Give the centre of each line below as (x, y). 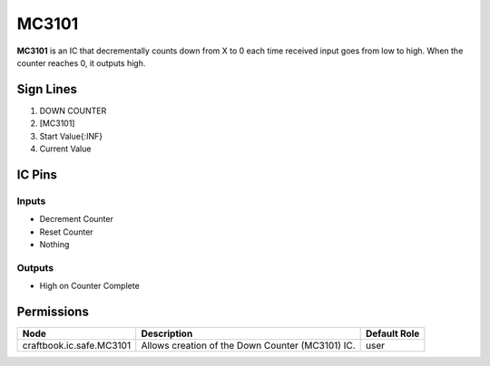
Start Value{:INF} (71, 136)
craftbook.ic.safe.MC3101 (77, 346)
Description (167, 333)
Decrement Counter (76, 219)
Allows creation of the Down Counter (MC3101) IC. (248, 346)
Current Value (65, 149)
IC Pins (37, 174)
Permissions (53, 311)
